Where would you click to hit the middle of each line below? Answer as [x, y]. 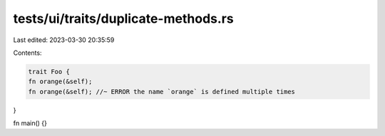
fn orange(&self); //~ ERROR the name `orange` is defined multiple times [162, 91]
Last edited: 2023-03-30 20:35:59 [64, 40]
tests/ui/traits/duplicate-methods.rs [124, 19]
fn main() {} [30, 123]
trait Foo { [49, 72]
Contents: [27, 53]
